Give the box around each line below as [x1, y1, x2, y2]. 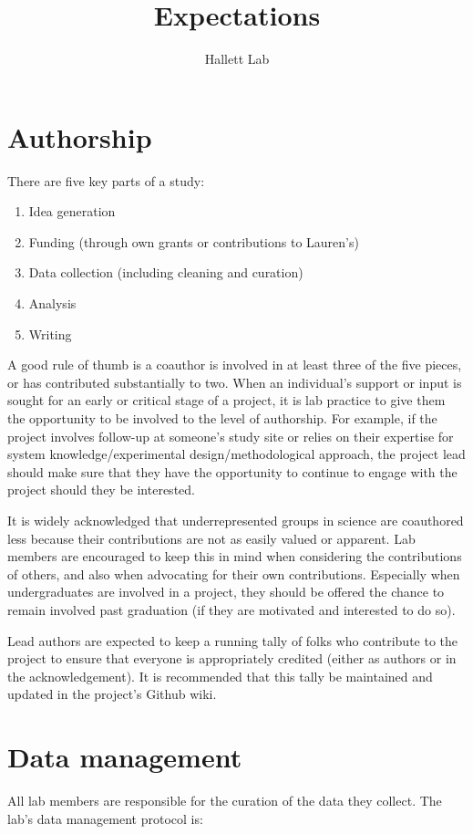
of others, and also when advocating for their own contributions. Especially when [7, 564, 460, 583]
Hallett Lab [204, 49, 270, 68]
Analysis [28, 294, 77, 313]
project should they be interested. [7, 480, 195, 499]
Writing [28, 324, 72, 343]
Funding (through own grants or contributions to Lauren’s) [28, 232, 359, 251]
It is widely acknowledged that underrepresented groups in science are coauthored [7, 510, 464, 529]
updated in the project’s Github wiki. [7, 684, 217, 704]
